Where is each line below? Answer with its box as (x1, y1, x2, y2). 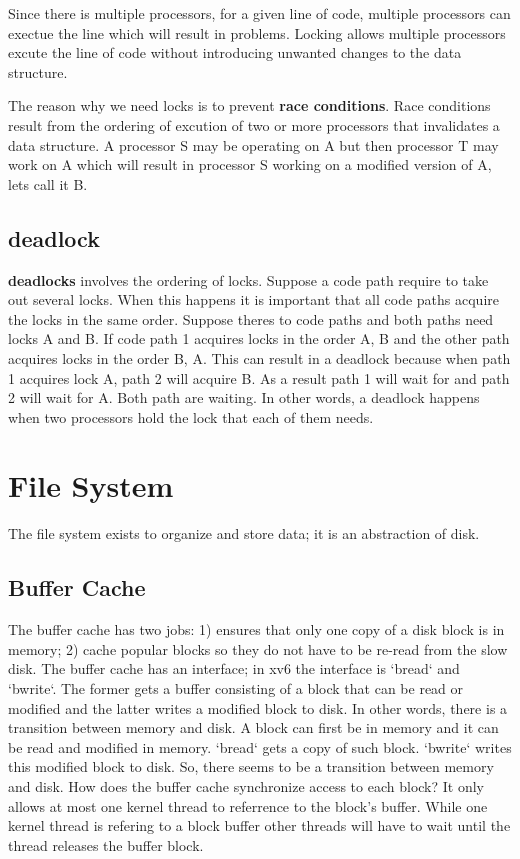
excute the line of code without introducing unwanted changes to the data (8, 42, 462, 63)
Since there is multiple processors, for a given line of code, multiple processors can (8, 3, 511, 23)
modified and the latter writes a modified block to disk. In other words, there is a (8, 697, 508, 718)
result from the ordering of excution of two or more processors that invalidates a (8, 114, 500, 135)
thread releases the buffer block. (8, 834, 204, 855)
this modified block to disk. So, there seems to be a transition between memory (8, 756, 494, 777)
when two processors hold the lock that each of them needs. (8, 406, 374, 427)
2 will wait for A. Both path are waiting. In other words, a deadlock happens (8, 387, 480, 408)
